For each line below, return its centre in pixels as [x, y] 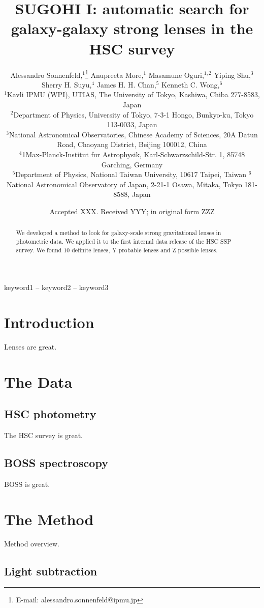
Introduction [49, 322]
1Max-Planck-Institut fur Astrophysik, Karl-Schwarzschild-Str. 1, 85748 [134, 154]
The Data [38, 381]
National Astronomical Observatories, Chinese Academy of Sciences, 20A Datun [133, 134]
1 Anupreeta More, [114, 74]
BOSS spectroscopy [56, 463]
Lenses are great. [30, 346]
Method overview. [32, 543]
